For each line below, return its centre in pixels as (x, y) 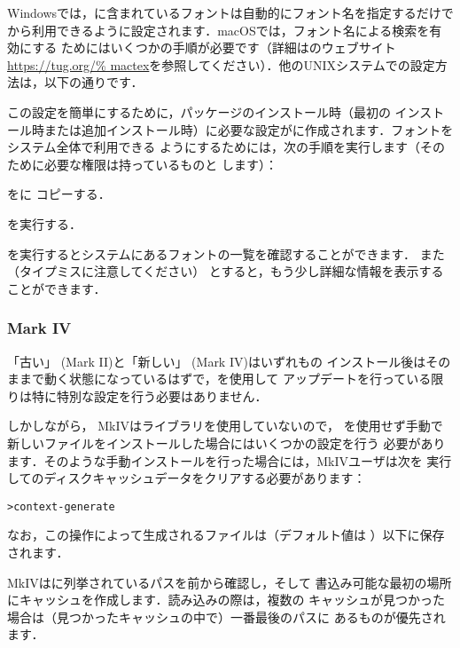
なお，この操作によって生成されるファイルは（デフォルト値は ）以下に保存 (226, 535)
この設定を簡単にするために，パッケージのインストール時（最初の (199, 111)
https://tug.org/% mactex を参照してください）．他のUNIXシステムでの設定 (221, 64)
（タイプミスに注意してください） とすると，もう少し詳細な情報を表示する (226, 271)
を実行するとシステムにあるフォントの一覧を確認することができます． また (226, 253)
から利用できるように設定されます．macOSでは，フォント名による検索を (218, 30)
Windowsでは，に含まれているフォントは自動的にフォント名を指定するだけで (230, 12)
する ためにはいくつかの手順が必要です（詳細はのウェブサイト (214, 47)
